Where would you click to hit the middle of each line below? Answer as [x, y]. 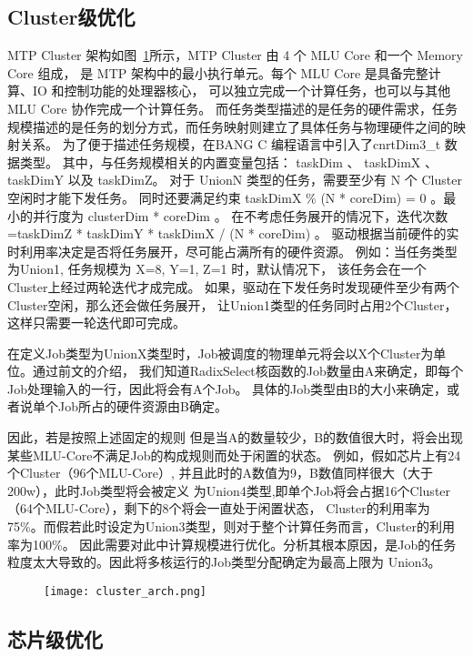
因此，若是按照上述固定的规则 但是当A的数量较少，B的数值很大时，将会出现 [236, 437]
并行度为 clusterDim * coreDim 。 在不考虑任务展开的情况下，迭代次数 [240, 215]
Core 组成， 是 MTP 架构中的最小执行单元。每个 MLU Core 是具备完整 [218, 72]
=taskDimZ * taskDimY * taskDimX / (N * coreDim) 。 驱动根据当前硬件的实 [233, 233]
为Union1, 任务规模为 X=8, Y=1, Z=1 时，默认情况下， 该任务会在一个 [217, 269]
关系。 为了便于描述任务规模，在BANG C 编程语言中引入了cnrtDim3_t [230, 144]
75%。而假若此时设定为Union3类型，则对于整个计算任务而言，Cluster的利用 [231, 526]
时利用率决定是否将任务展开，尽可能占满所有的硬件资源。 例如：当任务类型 [232, 251]
